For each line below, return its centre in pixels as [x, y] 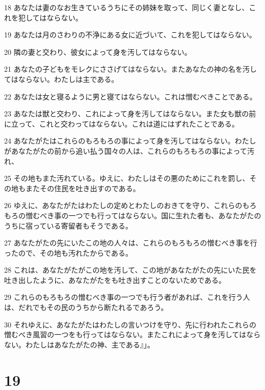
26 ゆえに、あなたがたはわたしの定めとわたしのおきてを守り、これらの [123, 205]
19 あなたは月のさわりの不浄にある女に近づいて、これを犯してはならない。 [130, 35]
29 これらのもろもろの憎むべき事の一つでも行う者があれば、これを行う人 [127, 297]
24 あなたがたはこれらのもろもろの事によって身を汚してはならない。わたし [130, 141]
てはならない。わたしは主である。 [61, 79]
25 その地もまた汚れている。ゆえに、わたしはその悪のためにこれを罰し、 [127, 178]
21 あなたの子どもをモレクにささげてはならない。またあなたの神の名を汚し [131, 69]
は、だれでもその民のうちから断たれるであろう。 [86, 307]
